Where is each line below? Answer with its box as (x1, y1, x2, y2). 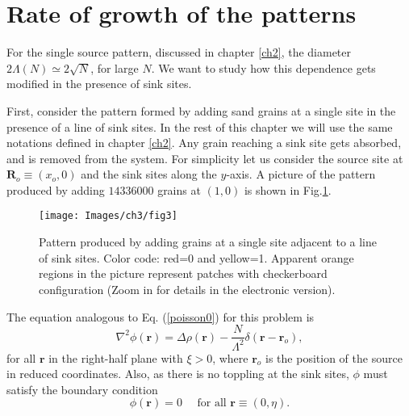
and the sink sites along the (81, 166, 217, 183)
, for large (90, 59, 139, 76)
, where (212, 349, 248, 366)
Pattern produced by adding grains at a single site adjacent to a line (39, 233, 378, 250)
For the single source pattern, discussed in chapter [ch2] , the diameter (6, 44, 352, 61)
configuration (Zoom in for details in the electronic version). (39, 280, 336, 297)
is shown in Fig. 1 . (244, 181, 332, 198)
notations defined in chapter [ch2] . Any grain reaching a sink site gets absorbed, (6, 134, 402, 151)
